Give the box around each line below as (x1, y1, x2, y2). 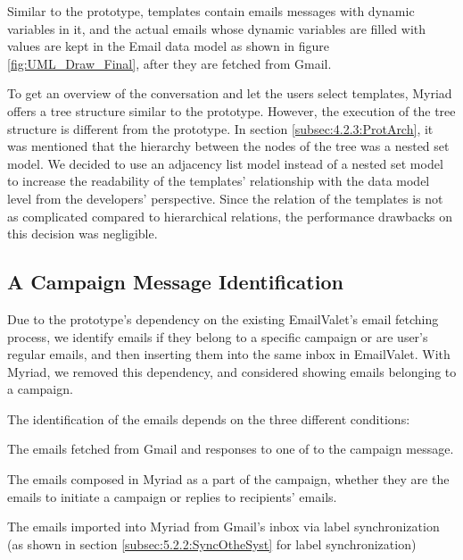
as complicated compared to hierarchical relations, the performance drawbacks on (7, 206, 453, 225)
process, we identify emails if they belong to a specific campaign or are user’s (7, 327, 428, 346)
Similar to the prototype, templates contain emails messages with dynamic (7, 2, 415, 20)
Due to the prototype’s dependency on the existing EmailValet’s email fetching (7, 309, 439, 328)
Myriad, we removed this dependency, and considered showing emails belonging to (7, 362, 457, 380)
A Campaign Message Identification (7, 268, 343, 296)
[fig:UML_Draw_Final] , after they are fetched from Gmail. (7, 54, 332, 72)
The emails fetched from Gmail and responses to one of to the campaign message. (7, 439, 454, 458)
